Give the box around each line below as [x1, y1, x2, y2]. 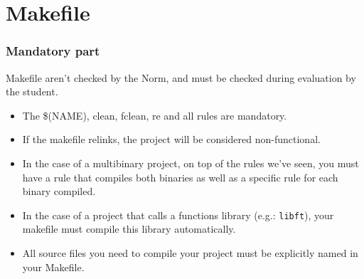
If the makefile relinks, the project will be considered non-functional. [22, 132, 321, 147]
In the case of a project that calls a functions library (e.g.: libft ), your [22, 207, 334, 222]
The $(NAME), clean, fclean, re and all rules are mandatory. [22, 107, 287, 122]
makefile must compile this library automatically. [22, 221, 236, 236]
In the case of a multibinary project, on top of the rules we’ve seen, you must [22, 155, 359, 170]
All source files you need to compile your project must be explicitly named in [22, 246, 358, 260]
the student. [6, 84, 58, 99]
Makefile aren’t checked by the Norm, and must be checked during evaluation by [6, 70, 356, 85]
